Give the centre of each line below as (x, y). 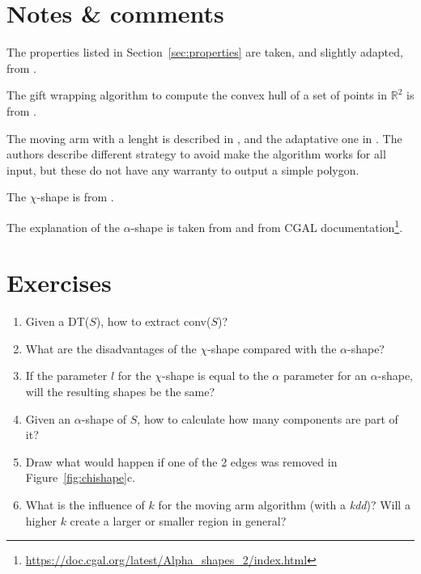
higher (41, 520)
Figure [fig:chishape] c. (81, 477)
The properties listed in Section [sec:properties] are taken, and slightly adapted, (205, 52)
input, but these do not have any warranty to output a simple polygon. (183, 169)
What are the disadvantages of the (111, 348)
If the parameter (66, 376)
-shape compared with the (272, 348)
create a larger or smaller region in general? (178, 520)
